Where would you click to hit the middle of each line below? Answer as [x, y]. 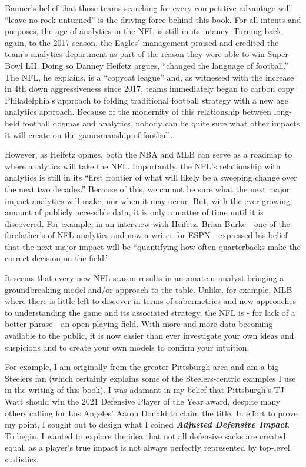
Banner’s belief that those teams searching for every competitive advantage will [148, 8]
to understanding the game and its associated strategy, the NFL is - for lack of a [150, 312]
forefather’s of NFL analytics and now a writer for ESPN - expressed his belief [146, 235]
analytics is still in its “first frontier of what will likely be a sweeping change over [151, 177]
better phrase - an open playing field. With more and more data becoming [139, 324]
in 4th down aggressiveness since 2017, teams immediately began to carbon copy [150, 89]
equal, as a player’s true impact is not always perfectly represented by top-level [147, 447]
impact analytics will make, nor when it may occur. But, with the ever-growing [147, 200]
